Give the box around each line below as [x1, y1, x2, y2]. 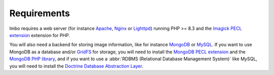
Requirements [9, 8, 71, 19]
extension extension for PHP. [9, 32, 71, 38]
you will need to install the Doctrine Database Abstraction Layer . [9, 63, 144, 69]
